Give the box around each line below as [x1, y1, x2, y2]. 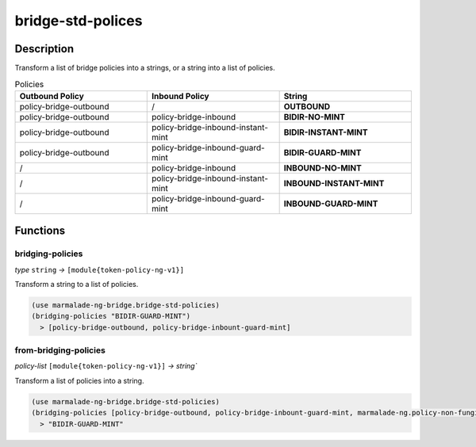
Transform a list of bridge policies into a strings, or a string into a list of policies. [14, 63, 275, 73]
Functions [14, 224, 66, 238]
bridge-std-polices [14, 12, 143, 29]
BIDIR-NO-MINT [283, 111, 345, 122]
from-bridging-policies [14, 345, 106, 356]
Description [14, 42, 75, 55]
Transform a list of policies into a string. [14, 376, 144, 385]
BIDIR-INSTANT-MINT [283, 127, 368, 138]
